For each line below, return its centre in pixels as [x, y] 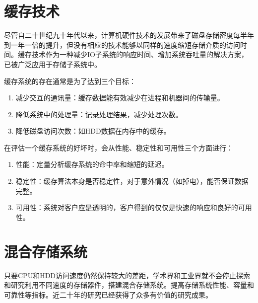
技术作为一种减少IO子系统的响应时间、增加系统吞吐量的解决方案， [140, 54]
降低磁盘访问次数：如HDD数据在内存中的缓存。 [93, 131]
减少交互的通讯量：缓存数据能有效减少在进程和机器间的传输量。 [120, 98]
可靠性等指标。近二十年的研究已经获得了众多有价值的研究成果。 [108, 294]
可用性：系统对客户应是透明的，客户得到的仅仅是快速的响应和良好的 [127, 207]
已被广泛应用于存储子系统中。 [53, 64]
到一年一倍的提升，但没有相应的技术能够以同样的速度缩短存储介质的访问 [122, 44]
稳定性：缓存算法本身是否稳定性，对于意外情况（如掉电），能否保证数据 [132, 181]
